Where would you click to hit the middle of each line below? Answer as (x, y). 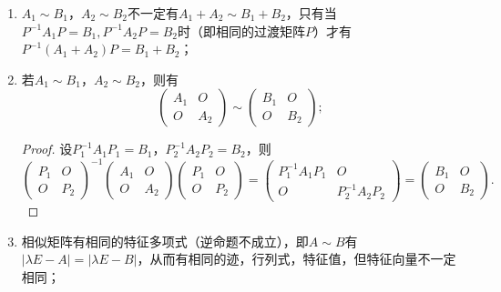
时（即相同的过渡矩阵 (241, 30)
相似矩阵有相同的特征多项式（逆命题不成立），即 (165, 241)
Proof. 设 (47, 149)
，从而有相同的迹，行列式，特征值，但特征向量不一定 (297, 259)
